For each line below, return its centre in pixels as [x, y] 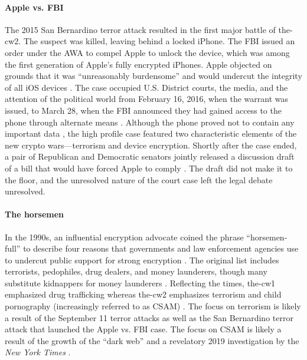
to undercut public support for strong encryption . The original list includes [142, 260]
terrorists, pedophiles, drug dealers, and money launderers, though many [136, 271]
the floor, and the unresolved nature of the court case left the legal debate [139, 179]
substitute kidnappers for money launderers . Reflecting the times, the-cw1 [140, 283]
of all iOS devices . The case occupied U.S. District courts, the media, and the [146, 87]
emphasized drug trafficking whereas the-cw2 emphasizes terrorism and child [143, 294]
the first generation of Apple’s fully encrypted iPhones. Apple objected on [138, 64]
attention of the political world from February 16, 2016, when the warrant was [147, 99]
